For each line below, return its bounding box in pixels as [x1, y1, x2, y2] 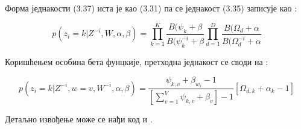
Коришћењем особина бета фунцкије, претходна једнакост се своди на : [5, 55, 268, 68]
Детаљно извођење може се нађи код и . [5, 113, 153, 125]
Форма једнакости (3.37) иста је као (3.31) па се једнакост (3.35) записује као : [5, 2, 297, 14]
